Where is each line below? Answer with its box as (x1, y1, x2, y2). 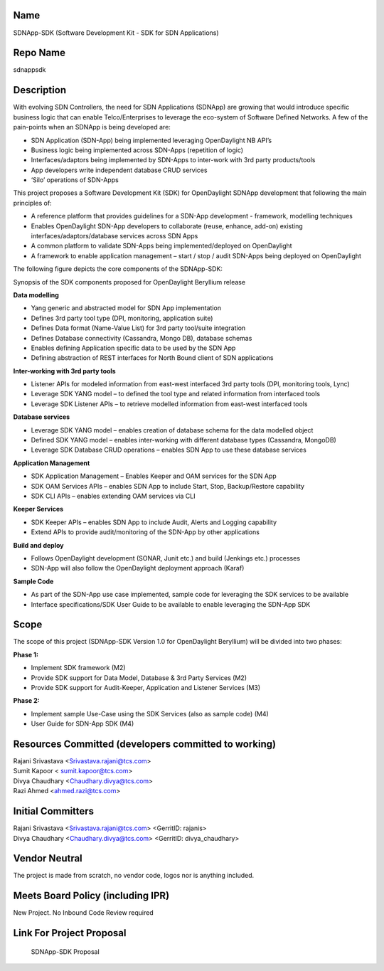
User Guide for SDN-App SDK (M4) (31, 719, 134, 728)
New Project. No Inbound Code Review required (13, 908, 154, 917)
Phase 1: (13, 650, 39, 659)
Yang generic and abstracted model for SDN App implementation (31, 304, 222, 312)
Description (13, 84, 67, 96)
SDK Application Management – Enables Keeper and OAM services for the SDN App (31, 472, 277, 480)
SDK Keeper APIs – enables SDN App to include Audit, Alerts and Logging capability (31, 518, 277, 526)
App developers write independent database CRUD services (31, 166, 208, 174)
